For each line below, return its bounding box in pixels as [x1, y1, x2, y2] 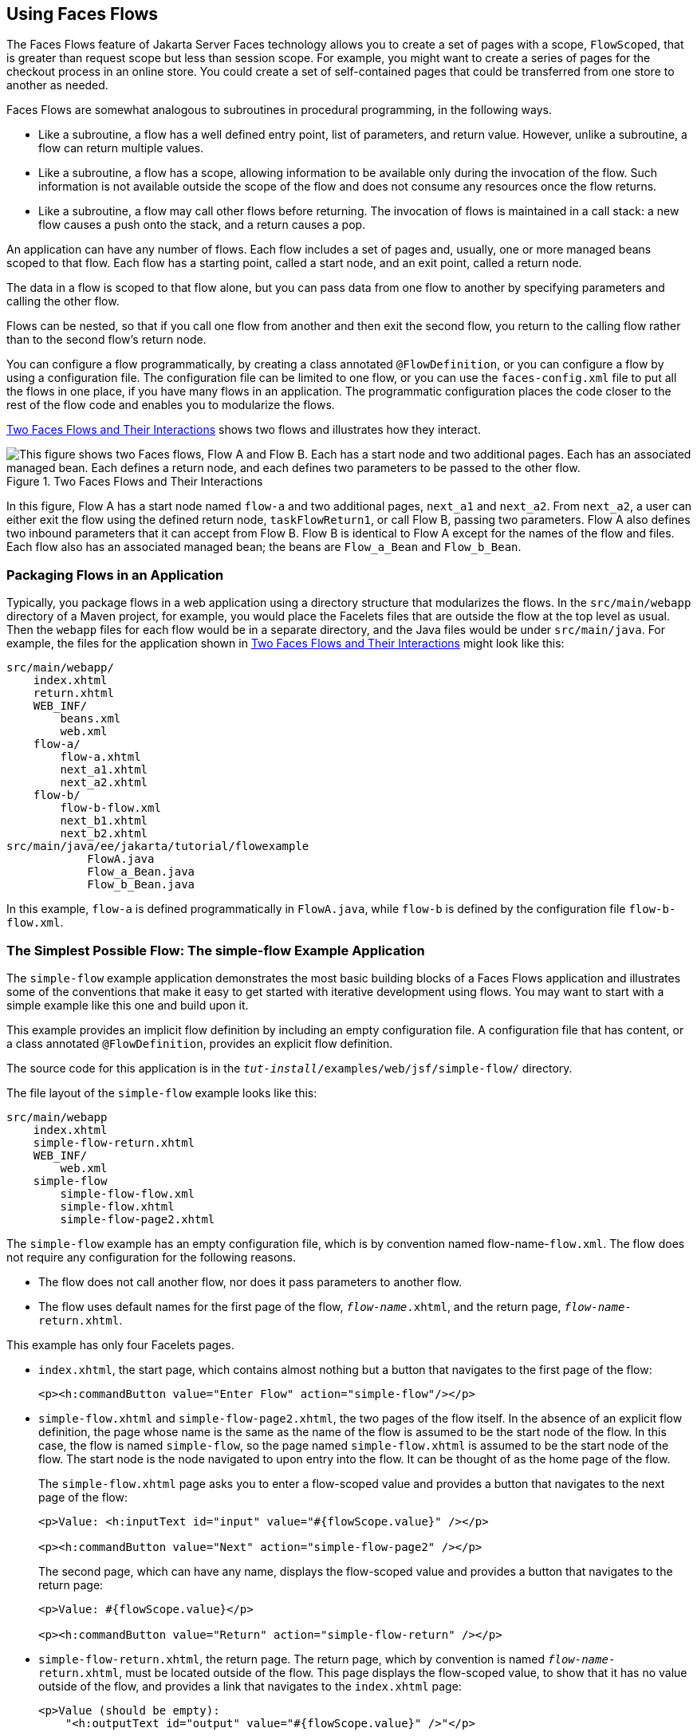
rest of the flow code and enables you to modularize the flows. [6, 398, 335, 412]
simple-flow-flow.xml [60, 1187, 195, 1200]
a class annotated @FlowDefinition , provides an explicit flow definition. [6, 1036, 393, 1050]
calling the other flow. [6, 294, 120, 309]
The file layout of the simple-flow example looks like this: [6, 1085, 317, 1100]
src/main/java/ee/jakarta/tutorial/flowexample [6, 840, 309, 853]
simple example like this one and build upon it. [6, 998, 249, 1012]
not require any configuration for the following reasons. [6, 1250, 297, 1264]
